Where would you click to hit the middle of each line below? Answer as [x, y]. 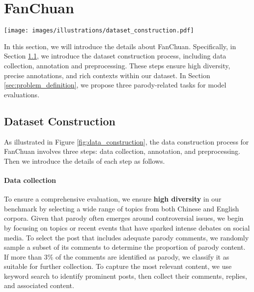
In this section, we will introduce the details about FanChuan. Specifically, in [120, 46]
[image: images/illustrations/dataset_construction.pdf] [99, 31]
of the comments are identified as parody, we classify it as [142, 256]
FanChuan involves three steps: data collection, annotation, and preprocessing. [122, 151]
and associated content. [39, 285]
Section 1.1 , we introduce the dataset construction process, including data [115, 56]
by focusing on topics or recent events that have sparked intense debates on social [127, 227]
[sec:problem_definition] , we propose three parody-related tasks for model [115, 85]
